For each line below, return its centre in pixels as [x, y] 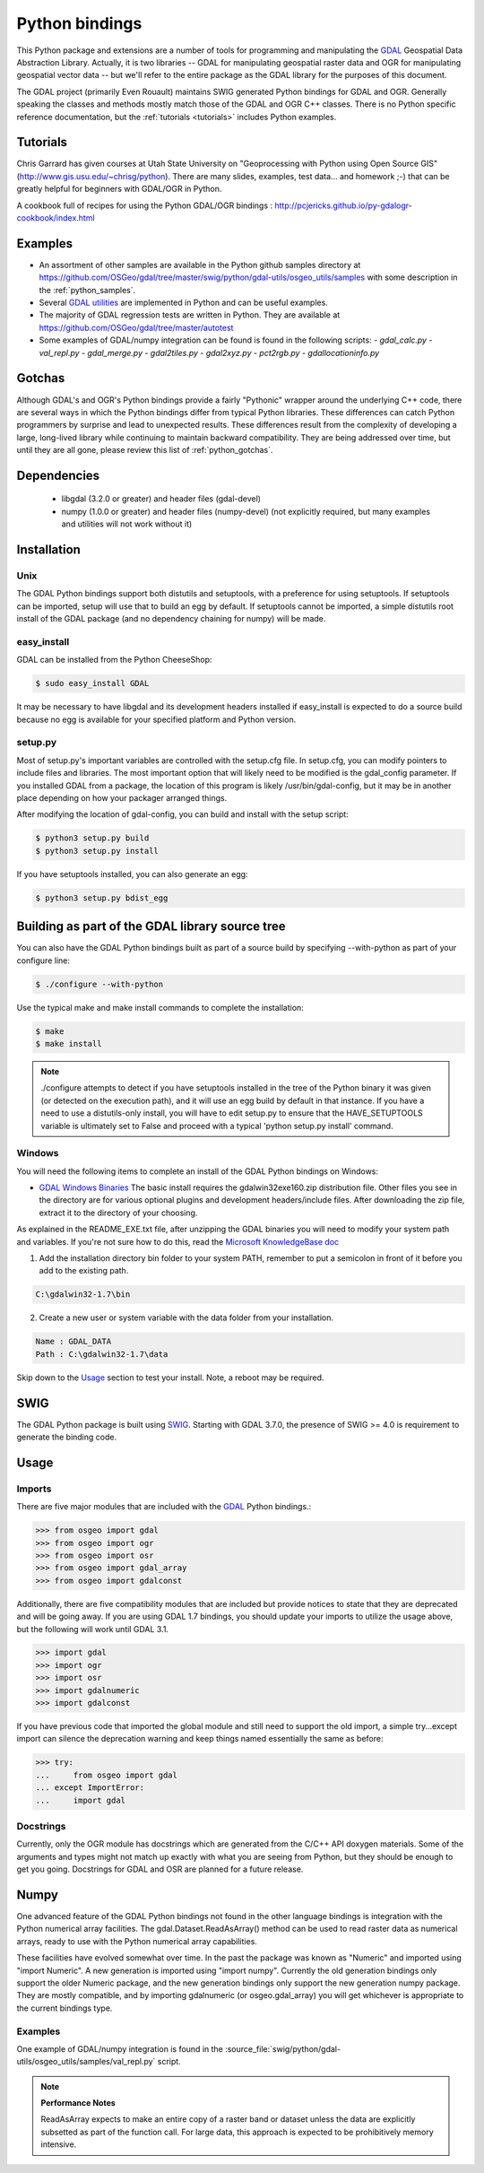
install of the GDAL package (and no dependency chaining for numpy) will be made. [171, 619]
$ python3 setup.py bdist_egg [102, 898]
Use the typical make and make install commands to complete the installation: [160, 1007]
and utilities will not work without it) [127, 524]
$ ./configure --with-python [99, 984]
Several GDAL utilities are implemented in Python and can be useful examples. [184, 303]
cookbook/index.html [56, 217]
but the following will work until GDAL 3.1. [93, 1629]
